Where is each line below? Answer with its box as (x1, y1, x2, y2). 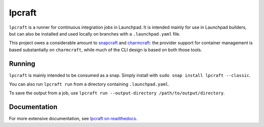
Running (9, 59, 36, 68)
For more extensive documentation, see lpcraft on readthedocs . (9, 116, 138, 122)
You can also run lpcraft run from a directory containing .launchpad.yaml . (9, 81, 170, 87)
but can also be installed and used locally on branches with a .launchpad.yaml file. (9, 31, 180, 36)
